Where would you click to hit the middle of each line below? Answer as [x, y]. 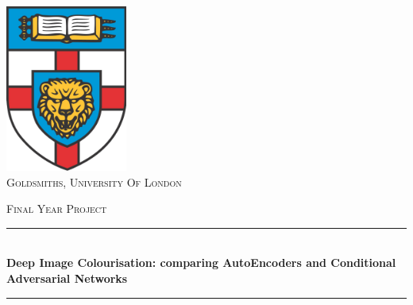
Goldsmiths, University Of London [94, 181]
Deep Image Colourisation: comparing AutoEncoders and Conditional [201, 263]
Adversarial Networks [67, 278]
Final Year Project [57, 208]
